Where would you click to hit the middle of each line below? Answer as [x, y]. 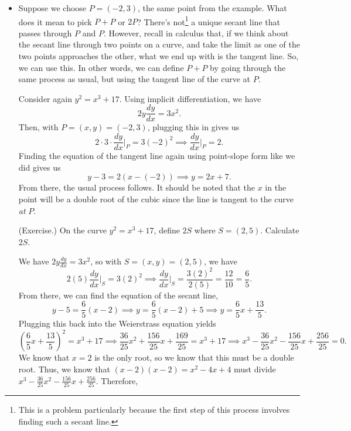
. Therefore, [117, 380]
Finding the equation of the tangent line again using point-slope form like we [157, 156]
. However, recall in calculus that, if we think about [196, 33]
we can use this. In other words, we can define [101, 67]
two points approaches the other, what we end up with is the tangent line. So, [159, 56]
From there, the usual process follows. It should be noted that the [137, 187]
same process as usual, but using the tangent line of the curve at [134, 79]
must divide [255, 369]
